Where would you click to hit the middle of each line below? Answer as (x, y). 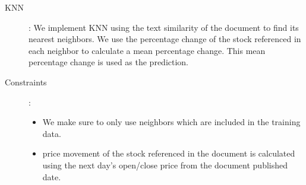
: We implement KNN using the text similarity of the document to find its (164, 27)
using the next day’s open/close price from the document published (165, 165)
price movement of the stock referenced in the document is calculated (169, 153)
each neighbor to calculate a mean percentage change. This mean (147, 50)
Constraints (26, 82)
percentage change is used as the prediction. (109, 62)
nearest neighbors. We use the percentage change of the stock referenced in (165, 39)
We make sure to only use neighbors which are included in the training (171, 122)
